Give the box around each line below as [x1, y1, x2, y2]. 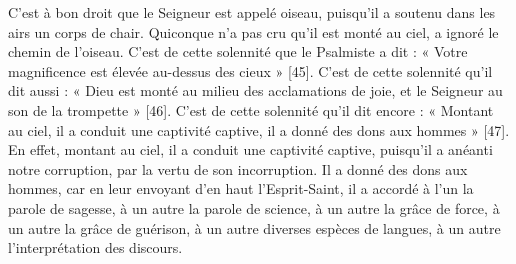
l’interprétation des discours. [8, 237, 183, 258]
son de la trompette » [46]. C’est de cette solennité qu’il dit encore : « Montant [8, 99, 494, 120]
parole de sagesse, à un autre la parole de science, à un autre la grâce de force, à [8, 197, 500, 218]
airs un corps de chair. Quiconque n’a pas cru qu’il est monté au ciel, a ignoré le [8, 21, 499, 42]
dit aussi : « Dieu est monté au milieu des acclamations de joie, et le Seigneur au [8, 80, 503, 101]
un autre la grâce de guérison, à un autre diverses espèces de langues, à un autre [8, 217, 501, 238]
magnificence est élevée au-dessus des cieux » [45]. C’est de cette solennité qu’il [8, 60, 493, 81]
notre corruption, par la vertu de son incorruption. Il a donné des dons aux [8, 158, 468, 179]
